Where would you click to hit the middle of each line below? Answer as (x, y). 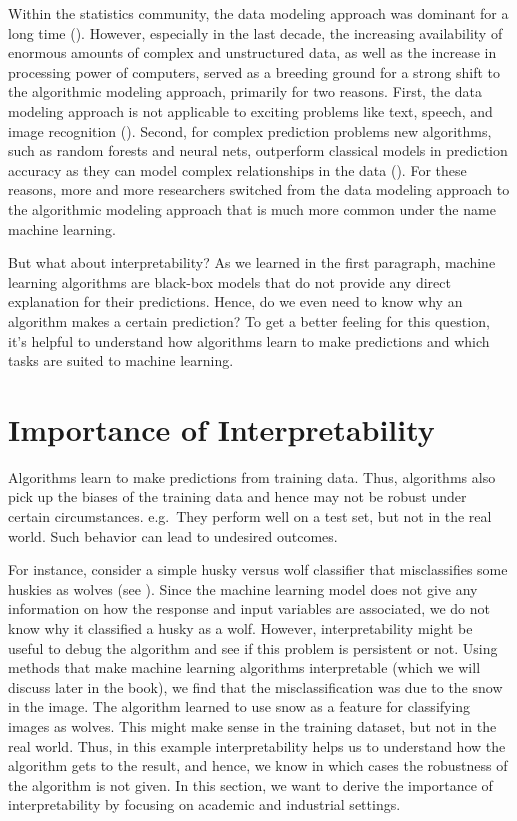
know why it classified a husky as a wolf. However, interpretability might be (240, 627)
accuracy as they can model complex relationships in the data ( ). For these (237, 169)
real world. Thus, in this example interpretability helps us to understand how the (257, 745)
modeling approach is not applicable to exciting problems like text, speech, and (250, 110)
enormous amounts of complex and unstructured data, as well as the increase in (252, 52)
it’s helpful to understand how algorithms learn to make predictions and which (249, 340)
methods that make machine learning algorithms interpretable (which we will (244, 667)
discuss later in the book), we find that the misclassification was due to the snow (255, 686)
